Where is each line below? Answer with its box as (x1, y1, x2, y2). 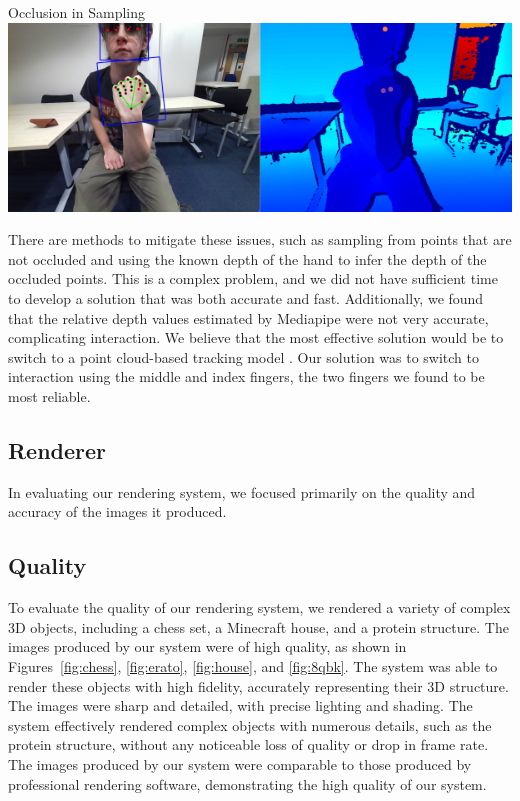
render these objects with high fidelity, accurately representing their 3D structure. (8, 675, 509, 696)
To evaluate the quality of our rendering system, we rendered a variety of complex (8, 597, 511, 618)
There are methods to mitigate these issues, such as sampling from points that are (8, 229, 512, 250)
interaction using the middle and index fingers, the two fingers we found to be (8, 366, 485, 387)
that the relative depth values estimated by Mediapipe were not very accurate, (8, 307, 489, 328)
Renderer (8, 435, 107, 466)
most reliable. (8, 386, 91, 407)
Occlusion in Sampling (8, 2, 145, 22)
